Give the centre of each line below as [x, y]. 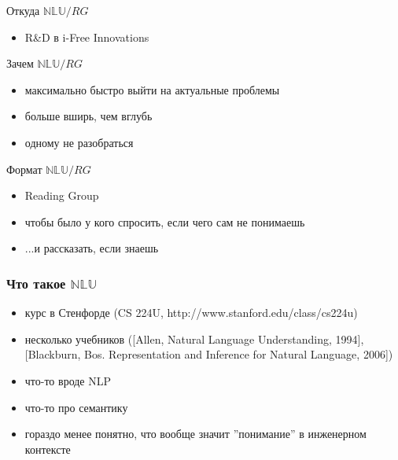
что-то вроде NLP [68, 380]
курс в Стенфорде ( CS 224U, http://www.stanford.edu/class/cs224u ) [191, 313]
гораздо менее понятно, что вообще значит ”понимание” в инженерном [195, 434]
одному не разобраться [79, 142]
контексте [48, 449]
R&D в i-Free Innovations [87, 37]
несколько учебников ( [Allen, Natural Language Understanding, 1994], [194, 339]
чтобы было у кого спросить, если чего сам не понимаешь [165, 221]
